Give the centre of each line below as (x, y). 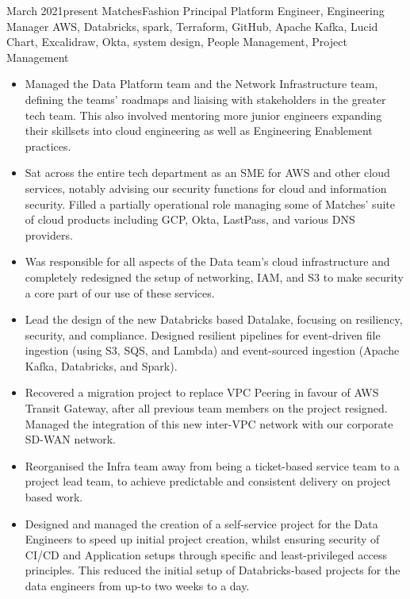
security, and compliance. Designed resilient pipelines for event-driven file (203, 334)
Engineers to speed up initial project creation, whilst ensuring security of (202, 539)
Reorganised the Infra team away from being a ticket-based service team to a (212, 465)
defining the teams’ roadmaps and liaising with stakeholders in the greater (205, 99)
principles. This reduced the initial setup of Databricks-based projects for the (213, 570)
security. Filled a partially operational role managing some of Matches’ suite (210, 204)
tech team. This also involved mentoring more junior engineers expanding (203, 115)
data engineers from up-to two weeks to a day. (137, 586)
